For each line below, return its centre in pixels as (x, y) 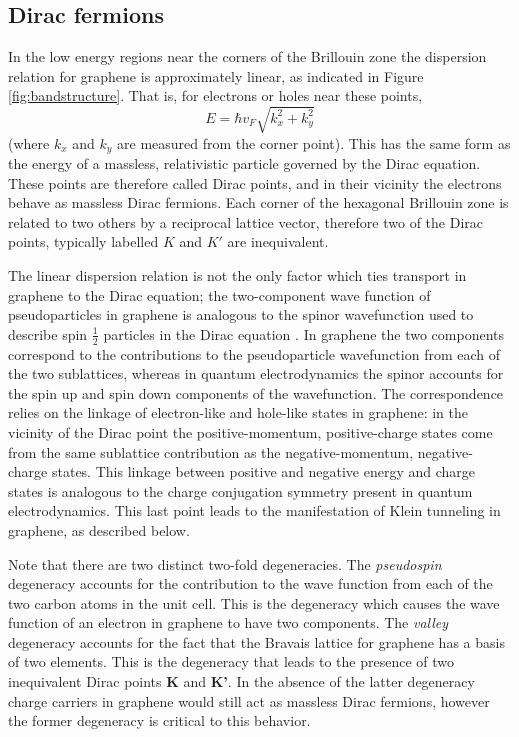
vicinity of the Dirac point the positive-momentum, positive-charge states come (250, 431)
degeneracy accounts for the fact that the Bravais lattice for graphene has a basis (256, 641)
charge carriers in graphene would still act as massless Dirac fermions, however (249, 700)
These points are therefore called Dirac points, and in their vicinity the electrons (255, 182)
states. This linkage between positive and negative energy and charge (263, 471)
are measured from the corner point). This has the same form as (314, 142)
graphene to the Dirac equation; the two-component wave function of (219, 294)
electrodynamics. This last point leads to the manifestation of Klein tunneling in (254, 510)
